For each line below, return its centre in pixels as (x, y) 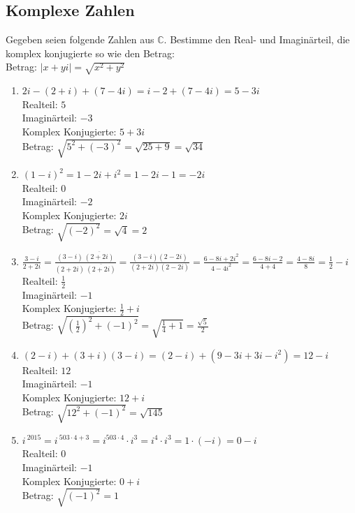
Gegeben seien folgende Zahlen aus (80, 39)
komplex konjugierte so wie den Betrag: (90, 53)
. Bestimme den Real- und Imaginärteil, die (257, 39)
